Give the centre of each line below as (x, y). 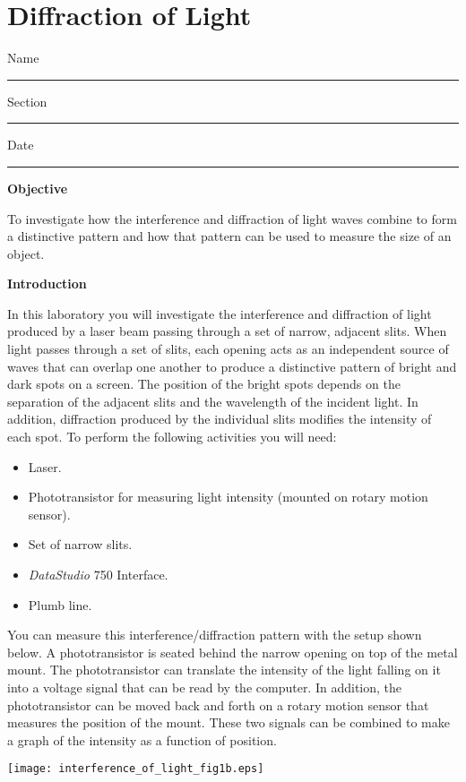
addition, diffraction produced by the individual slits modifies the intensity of (220, 419)
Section (27, 101)
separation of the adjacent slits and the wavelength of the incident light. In (213, 401)
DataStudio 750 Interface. (98, 574)
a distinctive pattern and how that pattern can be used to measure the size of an (229, 236)
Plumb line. (60, 604)
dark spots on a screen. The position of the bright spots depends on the (204, 384)
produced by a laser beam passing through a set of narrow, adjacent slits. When (227, 331)
